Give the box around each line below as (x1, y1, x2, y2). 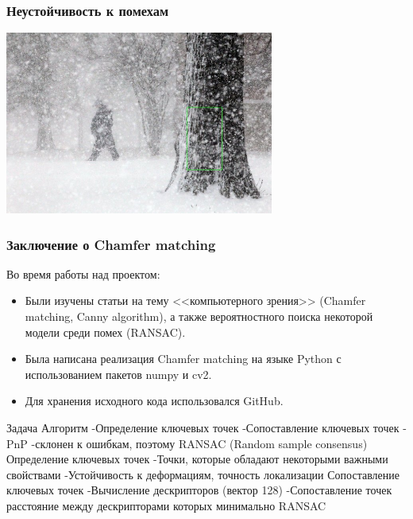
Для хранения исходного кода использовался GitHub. (25, 392, 284, 409)
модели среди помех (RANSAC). (25, 323, 186, 340)
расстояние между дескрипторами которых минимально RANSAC (6, 497, 326, 513)
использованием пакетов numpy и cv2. (25, 365, 212, 382)
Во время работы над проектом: (6, 265, 160, 282)
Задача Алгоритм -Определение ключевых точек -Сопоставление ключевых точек (6, 419, 399, 435)
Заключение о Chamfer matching (6, 234, 216, 254)
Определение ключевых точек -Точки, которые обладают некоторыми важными (6, 451, 388, 467)
